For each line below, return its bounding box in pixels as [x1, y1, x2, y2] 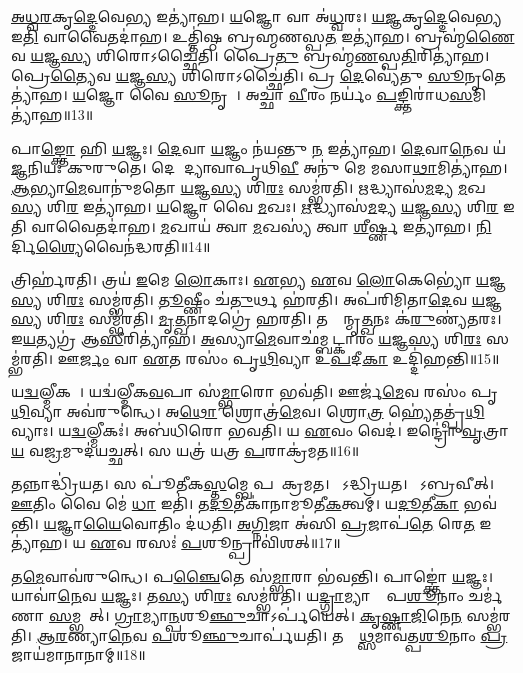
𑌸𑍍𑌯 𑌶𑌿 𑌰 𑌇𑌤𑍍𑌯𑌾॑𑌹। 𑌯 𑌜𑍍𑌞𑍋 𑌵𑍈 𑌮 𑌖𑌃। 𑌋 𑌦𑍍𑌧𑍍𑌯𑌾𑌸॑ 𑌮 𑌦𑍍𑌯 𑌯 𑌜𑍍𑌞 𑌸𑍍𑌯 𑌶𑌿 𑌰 [11, 196, 499, 217]
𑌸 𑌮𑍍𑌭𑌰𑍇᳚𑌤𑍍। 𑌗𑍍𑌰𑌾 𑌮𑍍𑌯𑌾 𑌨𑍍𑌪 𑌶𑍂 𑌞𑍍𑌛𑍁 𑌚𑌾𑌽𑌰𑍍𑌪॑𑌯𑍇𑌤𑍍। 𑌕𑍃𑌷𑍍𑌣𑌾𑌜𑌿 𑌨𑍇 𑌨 [49, 605, 462, 626]
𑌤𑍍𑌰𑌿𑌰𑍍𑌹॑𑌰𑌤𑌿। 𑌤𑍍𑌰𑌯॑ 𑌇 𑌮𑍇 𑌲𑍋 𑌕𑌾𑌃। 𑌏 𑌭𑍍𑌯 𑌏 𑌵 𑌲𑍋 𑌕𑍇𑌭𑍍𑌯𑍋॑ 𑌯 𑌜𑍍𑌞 [11, 269, 506, 290]
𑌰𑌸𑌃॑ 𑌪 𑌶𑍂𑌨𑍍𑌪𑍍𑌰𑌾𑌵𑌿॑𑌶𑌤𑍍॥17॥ [135, 532, 341, 553]
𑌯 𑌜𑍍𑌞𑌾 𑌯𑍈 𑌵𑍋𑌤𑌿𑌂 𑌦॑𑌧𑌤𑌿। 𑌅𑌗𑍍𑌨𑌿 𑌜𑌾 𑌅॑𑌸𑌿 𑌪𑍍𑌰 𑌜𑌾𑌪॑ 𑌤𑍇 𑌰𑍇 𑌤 [43, 512, 475, 533]
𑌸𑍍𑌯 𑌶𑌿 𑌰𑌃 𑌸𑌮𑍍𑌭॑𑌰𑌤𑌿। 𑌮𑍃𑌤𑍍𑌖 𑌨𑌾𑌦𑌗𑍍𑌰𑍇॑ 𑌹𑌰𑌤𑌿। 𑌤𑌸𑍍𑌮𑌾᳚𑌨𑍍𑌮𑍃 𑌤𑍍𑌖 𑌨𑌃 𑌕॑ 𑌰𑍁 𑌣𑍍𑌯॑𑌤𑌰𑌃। [11, 308, 502, 329]
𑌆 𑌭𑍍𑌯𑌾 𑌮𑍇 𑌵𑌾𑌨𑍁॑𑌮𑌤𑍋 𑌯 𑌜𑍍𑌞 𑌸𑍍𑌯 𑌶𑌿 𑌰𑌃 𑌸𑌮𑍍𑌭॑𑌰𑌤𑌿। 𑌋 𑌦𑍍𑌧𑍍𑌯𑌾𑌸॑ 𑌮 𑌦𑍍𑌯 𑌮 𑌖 [11, 176, 486, 197]
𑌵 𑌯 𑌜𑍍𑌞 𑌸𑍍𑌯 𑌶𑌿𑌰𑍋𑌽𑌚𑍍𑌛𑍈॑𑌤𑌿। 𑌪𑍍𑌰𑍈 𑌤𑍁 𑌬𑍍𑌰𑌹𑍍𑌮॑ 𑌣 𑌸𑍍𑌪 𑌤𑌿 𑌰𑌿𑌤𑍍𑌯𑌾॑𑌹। [11, 45, 490, 66]
